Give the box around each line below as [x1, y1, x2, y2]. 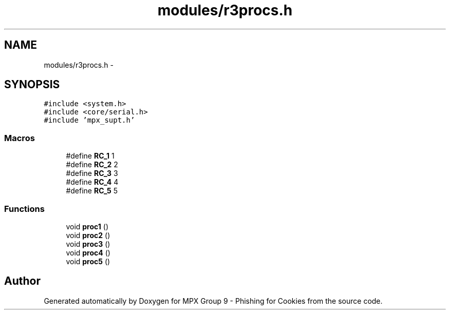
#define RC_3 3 [66, 169, 118, 178]
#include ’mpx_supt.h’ [44, 116, 135, 125]
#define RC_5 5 [66, 186, 118, 195]
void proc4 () [66, 248, 110, 257]
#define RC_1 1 [66, 151, 115, 161]
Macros [4, 132, 35, 143]
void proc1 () [66, 222, 109, 231]
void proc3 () [66, 239, 110, 248]
